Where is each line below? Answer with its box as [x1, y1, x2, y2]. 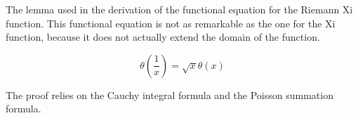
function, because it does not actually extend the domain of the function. [6, 29, 320, 44]
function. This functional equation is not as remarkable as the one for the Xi [6, 15, 336, 30]
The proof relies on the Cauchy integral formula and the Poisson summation [6, 87, 333, 102]
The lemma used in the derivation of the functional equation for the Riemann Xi [6, 2, 353, 16]
